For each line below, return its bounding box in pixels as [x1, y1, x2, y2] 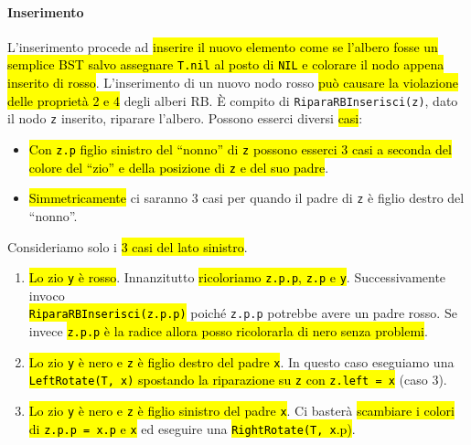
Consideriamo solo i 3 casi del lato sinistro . [7, 237, 248, 256]
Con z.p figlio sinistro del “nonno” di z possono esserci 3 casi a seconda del [28, 139, 452, 158]
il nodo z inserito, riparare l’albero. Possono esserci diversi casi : [7, 109, 363, 128]
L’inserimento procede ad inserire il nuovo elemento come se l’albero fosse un [7, 37, 438, 56]
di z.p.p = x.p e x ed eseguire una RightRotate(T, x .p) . [28, 419, 356, 438]
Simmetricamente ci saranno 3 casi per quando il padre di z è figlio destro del [28, 188, 465, 207]
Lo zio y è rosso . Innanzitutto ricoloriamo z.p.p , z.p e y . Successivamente [28, 268, 446, 287]
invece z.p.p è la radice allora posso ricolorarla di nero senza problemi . [28, 322, 428, 341]
